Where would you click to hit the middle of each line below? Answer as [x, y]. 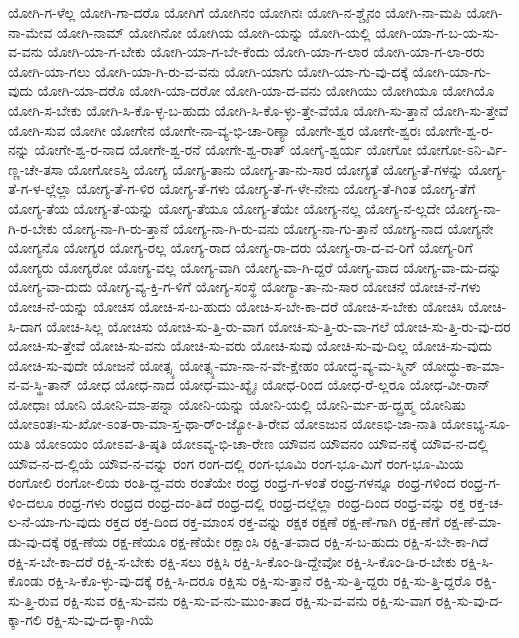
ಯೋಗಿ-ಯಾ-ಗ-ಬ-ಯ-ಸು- [437, 31]
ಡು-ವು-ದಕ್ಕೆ [33, 541]
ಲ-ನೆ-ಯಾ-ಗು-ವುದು [54, 521]
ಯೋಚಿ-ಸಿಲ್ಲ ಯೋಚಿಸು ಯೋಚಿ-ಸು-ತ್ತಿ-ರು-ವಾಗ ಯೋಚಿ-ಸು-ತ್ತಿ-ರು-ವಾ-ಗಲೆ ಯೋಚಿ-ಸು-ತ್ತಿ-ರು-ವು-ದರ [278, 325]
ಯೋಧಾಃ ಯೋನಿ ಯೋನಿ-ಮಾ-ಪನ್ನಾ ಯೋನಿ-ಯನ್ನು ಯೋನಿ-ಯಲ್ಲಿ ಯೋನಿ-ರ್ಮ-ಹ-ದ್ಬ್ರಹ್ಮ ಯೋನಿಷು [237, 403]
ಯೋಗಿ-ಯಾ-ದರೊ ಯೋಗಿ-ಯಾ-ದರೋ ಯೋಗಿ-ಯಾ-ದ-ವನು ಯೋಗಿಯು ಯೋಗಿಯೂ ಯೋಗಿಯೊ [266, 90]
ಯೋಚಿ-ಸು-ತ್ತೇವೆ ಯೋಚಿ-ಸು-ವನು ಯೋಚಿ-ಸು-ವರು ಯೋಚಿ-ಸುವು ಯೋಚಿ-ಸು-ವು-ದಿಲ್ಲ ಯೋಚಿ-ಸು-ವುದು [250, 345]
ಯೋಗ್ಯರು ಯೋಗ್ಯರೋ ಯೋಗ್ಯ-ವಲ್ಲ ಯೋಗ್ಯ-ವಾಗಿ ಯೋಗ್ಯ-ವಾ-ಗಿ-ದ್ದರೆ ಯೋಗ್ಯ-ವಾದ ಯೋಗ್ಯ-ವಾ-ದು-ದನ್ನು [255, 266]
